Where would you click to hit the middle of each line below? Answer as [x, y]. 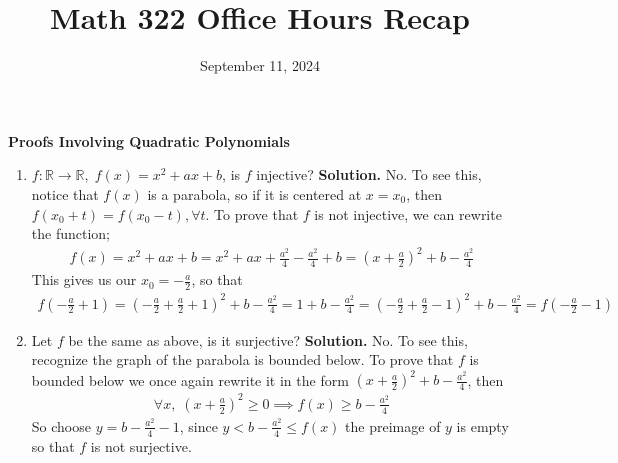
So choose [61, 425]
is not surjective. [141, 445]
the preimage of [393, 425]
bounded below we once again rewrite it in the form [190, 379]
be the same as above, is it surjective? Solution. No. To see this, [268, 339]
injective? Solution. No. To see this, [369, 174]
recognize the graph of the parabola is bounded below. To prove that [242, 359]
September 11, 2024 [260, 65]
